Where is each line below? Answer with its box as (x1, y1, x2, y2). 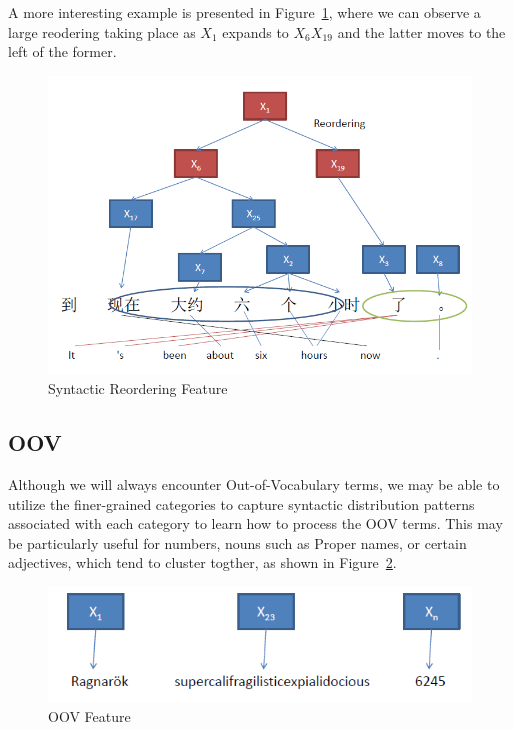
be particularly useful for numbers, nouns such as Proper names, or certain (8, 532, 467, 553)
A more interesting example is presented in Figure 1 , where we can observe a (8, 2, 481, 22)
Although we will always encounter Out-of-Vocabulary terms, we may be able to (8, 474, 500, 495)
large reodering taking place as (8, 21, 196, 42)
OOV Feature (48, 705, 131, 726)
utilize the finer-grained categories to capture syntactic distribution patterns (8, 493, 475, 514)
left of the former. (8, 41, 117, 62)
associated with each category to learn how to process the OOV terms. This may (8, 513, 503, 534)
